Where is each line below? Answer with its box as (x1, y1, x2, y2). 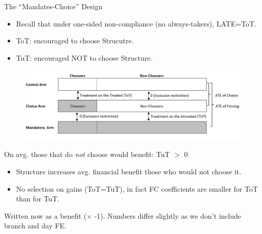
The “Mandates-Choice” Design (4, 1, 103, 11)
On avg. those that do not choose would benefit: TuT (4, 149, 170, 160)
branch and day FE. (4, 220, 67, 231)
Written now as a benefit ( (4, 210, 86, 221)
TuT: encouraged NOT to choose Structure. (16, 52, 153, 63)
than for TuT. (16, 193, 60, 204)
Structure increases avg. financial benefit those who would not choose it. (16, 166, 242, 177)
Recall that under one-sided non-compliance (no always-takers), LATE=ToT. (16, 18, 257, 29)
